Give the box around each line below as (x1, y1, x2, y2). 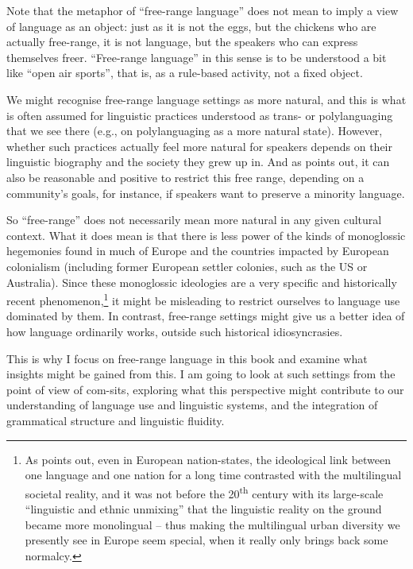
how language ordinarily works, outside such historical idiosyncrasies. (6, 323, 343, 339)
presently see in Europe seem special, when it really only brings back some (25, 532, 388, 548)
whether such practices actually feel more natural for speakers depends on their (6, 137, 392, 154)
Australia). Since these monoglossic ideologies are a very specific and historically (6, 273, 397, 290)
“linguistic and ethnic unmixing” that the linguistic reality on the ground (25, 500, 382, 517)
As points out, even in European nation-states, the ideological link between (25, 451, 392, 467)
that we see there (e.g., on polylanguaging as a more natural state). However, (6, 122, 383, 139)
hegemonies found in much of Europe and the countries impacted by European (6, 242, 389, 259)
